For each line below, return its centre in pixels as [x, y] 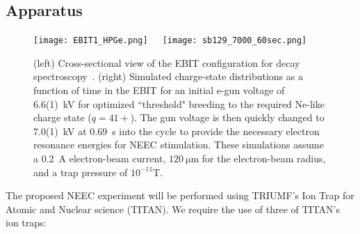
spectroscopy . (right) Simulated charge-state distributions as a [168, 76]
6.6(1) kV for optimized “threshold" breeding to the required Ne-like [179, 103]
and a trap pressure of [81, 172]
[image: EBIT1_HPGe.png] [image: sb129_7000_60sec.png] [170, 41]
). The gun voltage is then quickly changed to [227, 117]
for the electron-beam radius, [264, 158]
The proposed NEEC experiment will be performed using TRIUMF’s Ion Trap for [180, 195]
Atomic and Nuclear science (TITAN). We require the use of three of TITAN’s [173, 209]
